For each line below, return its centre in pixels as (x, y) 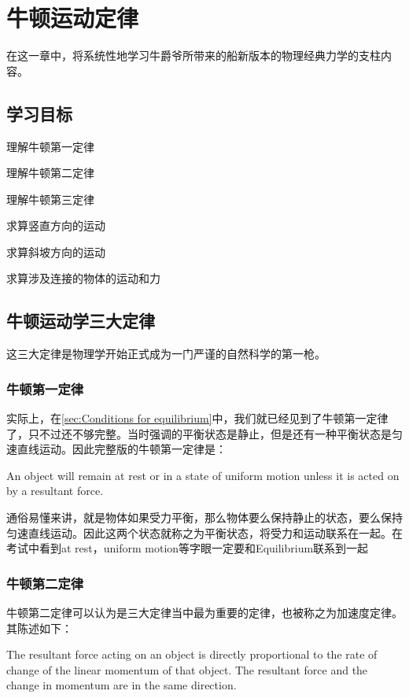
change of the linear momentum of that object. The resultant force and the (187, 669)
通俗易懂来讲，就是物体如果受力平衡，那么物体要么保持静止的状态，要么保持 (204, 517)
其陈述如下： (39, 628)
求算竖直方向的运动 (56, 225)
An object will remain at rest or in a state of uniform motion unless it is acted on (203, 475)
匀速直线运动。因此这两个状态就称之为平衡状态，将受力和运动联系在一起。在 (204, 532)
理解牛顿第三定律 (50, 199)
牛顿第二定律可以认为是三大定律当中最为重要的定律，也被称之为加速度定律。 (204, 613)
